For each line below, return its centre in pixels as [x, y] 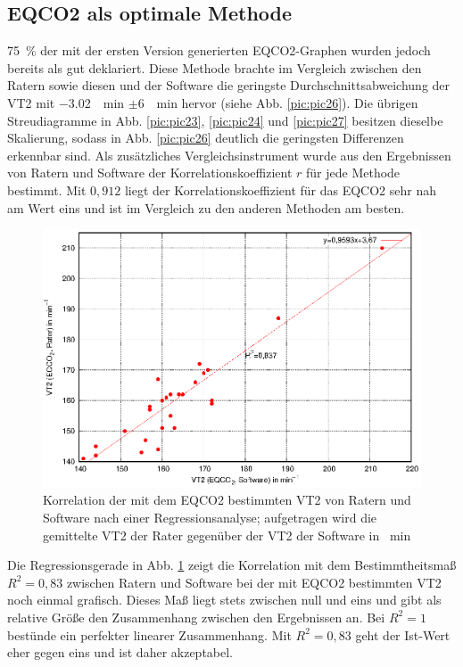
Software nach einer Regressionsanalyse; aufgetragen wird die [210, 517]
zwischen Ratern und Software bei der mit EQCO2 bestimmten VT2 [254, 582]
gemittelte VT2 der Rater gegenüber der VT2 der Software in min [227, 535]
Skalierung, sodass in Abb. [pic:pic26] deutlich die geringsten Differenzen [206, 138]
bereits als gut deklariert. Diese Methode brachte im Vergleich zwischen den [215, 67]
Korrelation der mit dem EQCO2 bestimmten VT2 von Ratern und [227, 500]
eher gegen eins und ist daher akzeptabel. [120, 652]
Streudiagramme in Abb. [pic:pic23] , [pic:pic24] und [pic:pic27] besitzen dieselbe [225, 120]
